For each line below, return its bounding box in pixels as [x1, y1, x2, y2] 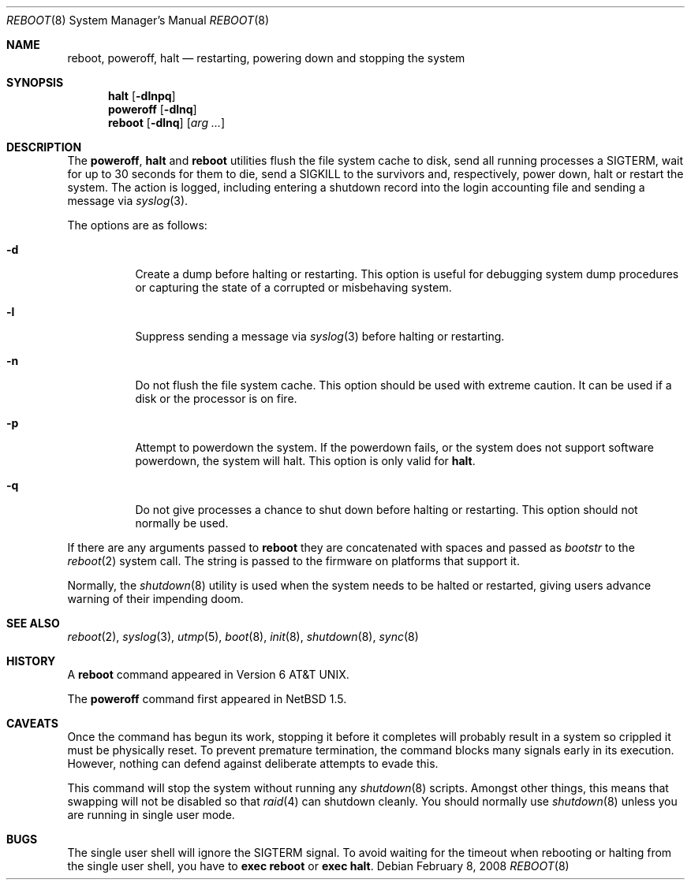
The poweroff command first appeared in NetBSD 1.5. [67, 692, 347, 705]
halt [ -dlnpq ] [108, 89, 176, 102]
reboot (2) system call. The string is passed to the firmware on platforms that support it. [67, 554, 520, 568]
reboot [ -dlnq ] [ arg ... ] [108, 116, 226, 129]
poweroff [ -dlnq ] [108, 102, 197, 116]
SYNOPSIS [6, 76, 64, 89]
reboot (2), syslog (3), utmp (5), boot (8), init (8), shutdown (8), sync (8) [67, 630, 419, 643]
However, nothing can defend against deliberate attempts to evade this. [67, 757, 439, 770]
